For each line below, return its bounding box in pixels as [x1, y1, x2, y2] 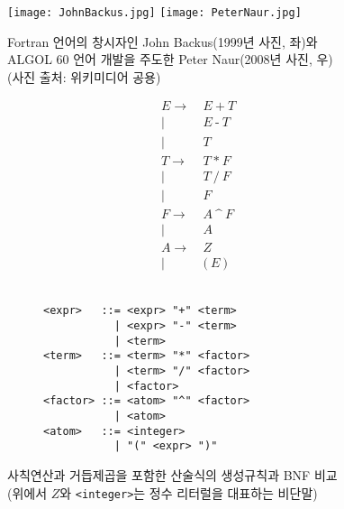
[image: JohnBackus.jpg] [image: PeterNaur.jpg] [7, 6, 302, 19]
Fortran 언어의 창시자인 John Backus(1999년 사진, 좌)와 [7, 32, 318, 51]
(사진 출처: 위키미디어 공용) [7, 67, 161, 86]
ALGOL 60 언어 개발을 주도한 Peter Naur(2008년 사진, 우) [7, 50, 333, 69]
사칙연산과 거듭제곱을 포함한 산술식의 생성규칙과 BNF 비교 [7, 465, 338, 484]
